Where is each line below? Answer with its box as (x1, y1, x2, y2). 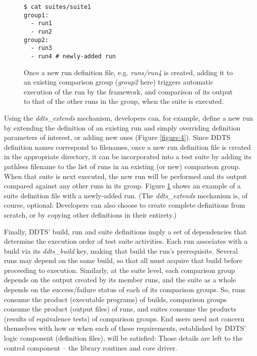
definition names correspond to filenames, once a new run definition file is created (4, 141, 251, 152)
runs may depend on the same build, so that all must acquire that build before (4, 255, 243, 266)
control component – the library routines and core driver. (4, 342, 177, 353)
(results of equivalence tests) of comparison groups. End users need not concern (4, 313, 245, 323)
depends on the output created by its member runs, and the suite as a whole (4, 274, 236, 285)
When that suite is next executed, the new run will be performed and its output (4, 171, 247, 181)
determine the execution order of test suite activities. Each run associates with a (4, 236, 248, 246)
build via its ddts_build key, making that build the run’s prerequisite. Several (4, 245, 238, 256)
